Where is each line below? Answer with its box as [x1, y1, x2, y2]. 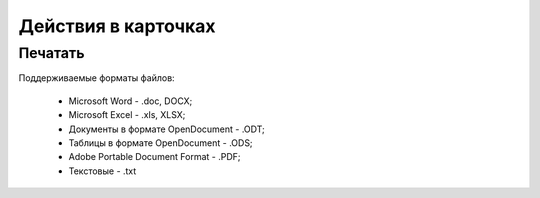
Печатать [18, 44, 85, 62]
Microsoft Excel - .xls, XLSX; [68, 109, 186, 121]
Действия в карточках [18, 15, 216, 37]
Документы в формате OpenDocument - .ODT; [68, 123, 265, 135]
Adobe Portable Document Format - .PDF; [68, 151, 241, 163]
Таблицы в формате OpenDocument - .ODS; [68, 136, 254, 149]
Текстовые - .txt [68, 165, 137, 177]
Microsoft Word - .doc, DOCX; [68, 95, 193, 107]
